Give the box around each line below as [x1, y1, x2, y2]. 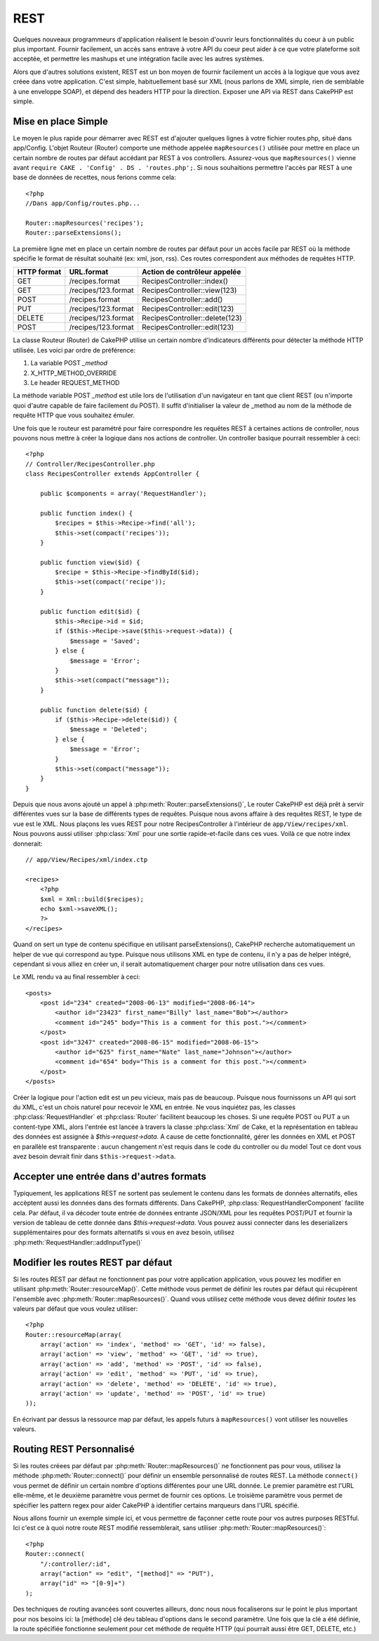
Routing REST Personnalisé [13, 1444, 135, 1455]
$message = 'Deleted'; [69, 726, 148, 733]
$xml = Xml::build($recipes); [39, 895, 144, 903]
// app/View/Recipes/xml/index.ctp [25, 856, 148, 864]
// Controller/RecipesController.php [25, 460, 156, 468]
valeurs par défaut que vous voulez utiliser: [13, 1304, 138, 1313]
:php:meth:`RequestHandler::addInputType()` [13, 1238, 143, 1246]
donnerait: [13, 839, 43, 848]
